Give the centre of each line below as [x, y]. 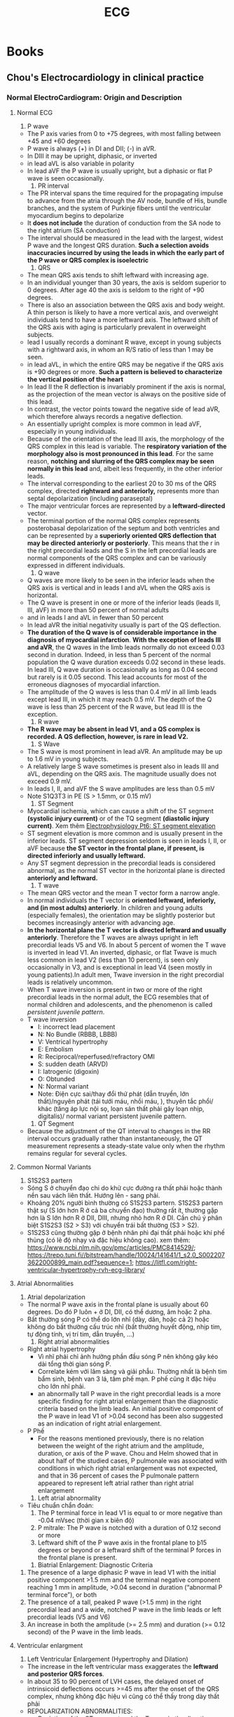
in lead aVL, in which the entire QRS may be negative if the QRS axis [125, 364]
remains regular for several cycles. [77, 1153]
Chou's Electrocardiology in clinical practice [105, 77]
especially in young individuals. [72, 431]
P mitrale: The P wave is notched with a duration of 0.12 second [129, 1527]
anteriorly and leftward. [62, 878]
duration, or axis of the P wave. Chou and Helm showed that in [128, 1453]
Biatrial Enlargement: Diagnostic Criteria [95, 1565]
